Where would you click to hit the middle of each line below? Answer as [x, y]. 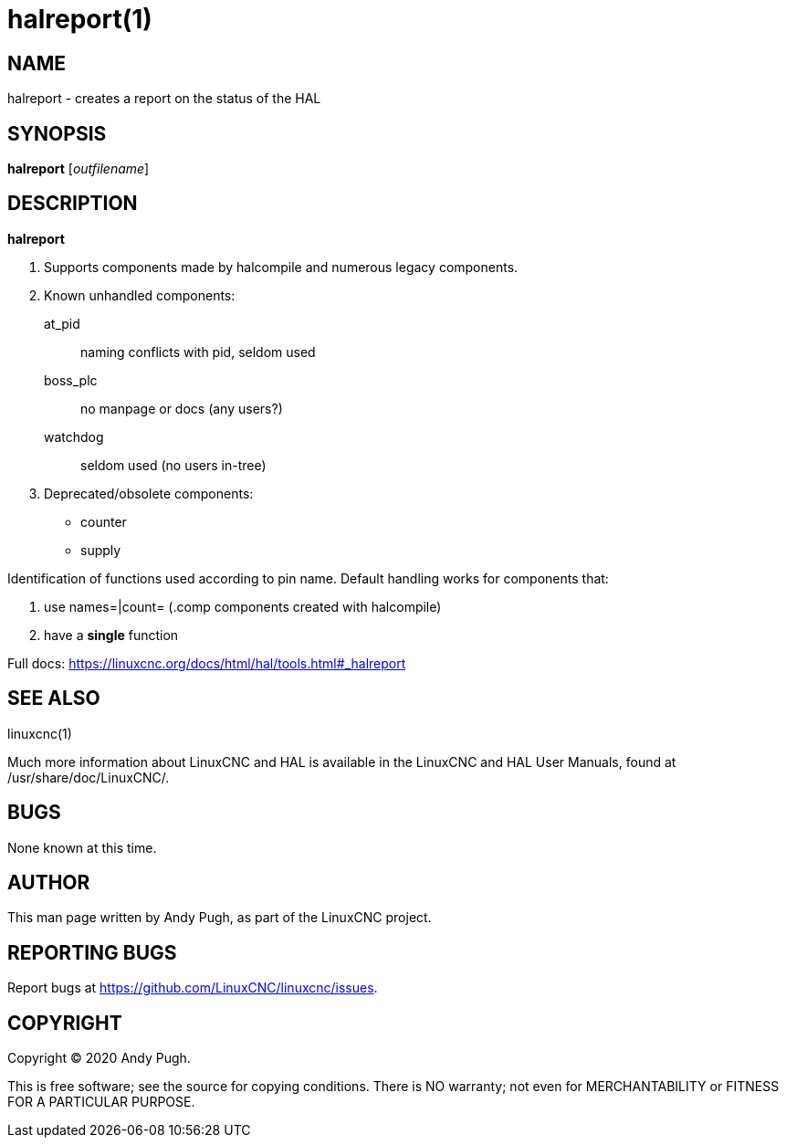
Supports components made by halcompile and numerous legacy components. [281, 267]
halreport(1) [80, 19]
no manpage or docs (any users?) [182, 408]
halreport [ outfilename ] [79, 169]
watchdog [74, 436]
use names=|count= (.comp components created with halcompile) [243, 606]
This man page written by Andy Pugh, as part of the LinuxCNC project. [220, 918]
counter [104, 521]
